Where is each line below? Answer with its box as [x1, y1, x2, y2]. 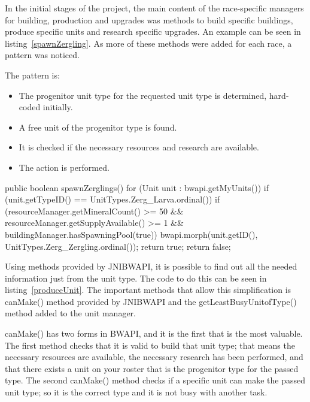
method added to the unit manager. [5, 307, 136, 319]
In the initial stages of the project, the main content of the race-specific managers [5, 2, 304, 14]
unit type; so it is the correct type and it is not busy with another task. [5, 386, 268, 398]
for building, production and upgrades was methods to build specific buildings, [5, 13, 293, 26]
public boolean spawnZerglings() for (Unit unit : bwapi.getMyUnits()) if [5, 181, 269, 194]
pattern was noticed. [5, 49, 80, 61]
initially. [42, 101, 73, 113]
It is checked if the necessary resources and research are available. [19, 141, 259, 153]
